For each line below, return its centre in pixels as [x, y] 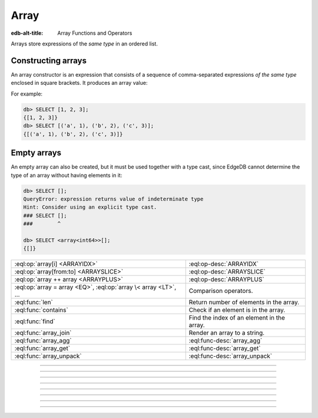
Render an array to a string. [227, 333]
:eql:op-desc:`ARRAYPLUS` [226, 279]
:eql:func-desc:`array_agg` [226, 341]
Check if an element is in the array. [237, 310]
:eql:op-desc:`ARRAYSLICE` [227, 272]
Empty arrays [36, 153]
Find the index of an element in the [237, 318]
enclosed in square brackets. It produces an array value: [79, 83]
